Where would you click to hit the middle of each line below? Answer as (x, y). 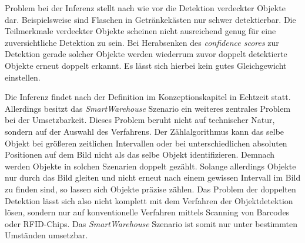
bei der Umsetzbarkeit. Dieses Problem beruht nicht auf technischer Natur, (140, 120)
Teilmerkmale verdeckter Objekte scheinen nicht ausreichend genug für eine (140, 31)
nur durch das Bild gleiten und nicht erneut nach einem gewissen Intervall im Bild (153, 177)
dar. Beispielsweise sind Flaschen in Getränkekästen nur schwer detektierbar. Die (150, 19)
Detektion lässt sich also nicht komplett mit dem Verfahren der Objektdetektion (149, 200)
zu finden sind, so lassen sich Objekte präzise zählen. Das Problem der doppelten (150, 189)
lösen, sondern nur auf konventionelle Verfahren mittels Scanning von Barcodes (147, 212)
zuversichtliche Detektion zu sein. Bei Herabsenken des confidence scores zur (142, 42)
